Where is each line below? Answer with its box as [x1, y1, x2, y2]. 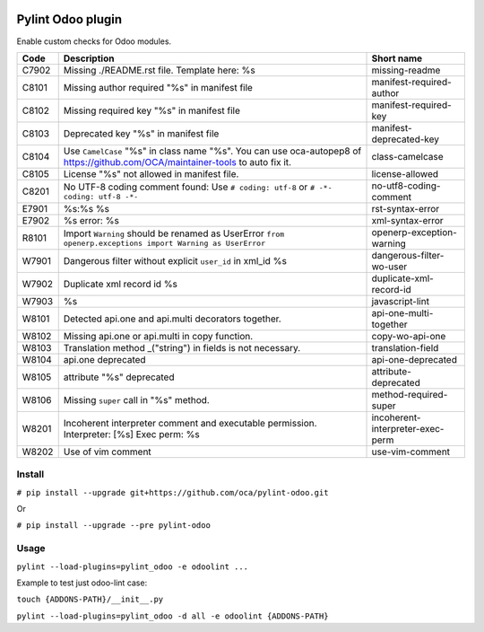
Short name [371, 52, 423, 65]
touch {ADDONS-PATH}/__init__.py [16, 594, 164, 605]
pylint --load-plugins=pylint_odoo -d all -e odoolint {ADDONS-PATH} [16, 610, 329, 621]
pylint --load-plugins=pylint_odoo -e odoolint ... [16, 561, 249, 572]
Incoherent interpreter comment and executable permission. [63, 417, 317, 429]
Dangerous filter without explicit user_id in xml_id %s [63, 254, 287, 267]
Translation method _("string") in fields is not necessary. [63, 341, 301, 354]
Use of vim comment [63, 445, 151, 458]
